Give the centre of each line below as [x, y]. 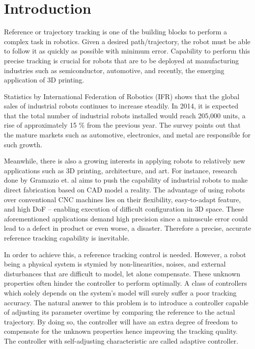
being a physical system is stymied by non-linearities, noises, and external [115, 264]
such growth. [23, 144]
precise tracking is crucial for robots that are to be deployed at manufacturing [122, 60]
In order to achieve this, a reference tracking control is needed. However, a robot [125, 254]
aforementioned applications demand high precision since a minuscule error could [126, 218]
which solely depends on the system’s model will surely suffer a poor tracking [120, 292]
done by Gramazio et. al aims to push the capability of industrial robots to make [126, 180]
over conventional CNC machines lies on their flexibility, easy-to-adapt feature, [123, 199]
